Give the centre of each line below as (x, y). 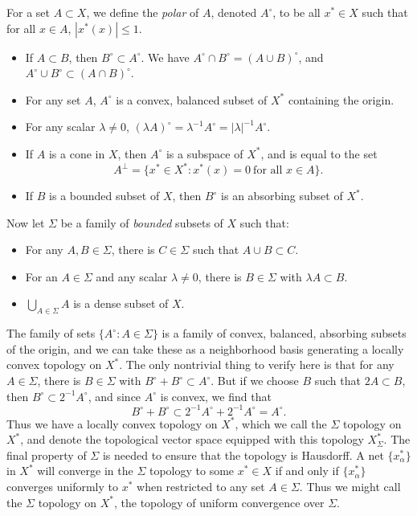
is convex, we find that (216, 396)
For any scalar (60, 127)
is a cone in (77, 153)
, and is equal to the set (319, 153)
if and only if (307, 471)
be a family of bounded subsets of (142, 222)
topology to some (192, 471)
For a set (28, 12)
